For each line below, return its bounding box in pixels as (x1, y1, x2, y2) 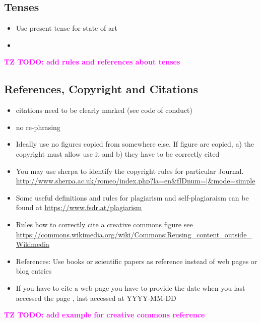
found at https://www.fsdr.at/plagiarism (16, 202, 142, 213)
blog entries (16, 266, 52, 276)
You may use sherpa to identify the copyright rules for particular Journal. (16, 165, 244, 176)
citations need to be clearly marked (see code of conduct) (16, 105, 192, 115)
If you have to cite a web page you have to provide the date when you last (16, 282, 245, 293)
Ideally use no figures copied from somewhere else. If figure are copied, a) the (16, 139, 254, 149)
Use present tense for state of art (16, 23, 117, 33)
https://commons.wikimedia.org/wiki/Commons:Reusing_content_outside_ (16, 229, 252, 239)
